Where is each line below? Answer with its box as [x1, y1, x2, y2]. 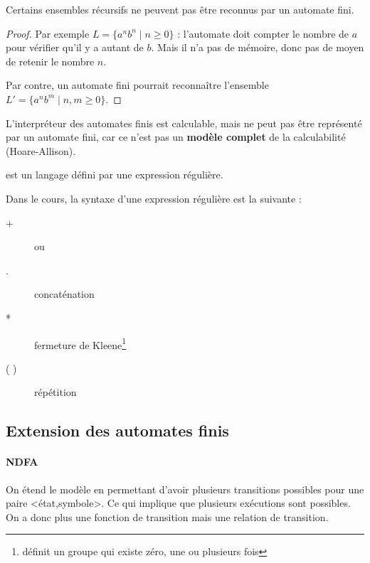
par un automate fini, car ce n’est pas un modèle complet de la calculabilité [6, 129, 346, 144]
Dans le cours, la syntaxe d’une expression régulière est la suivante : [6, 191, 302, 205]
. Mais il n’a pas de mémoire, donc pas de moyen [151, 40, 364, 55]
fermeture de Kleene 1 [34, 335, 127, 352]
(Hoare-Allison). [6, 143, 76, 158]
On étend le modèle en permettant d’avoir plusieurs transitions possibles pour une [6, 481, 364, 496]
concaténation [34, 286, 95, 301]
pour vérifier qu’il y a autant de [6, 40, 144, 55]
